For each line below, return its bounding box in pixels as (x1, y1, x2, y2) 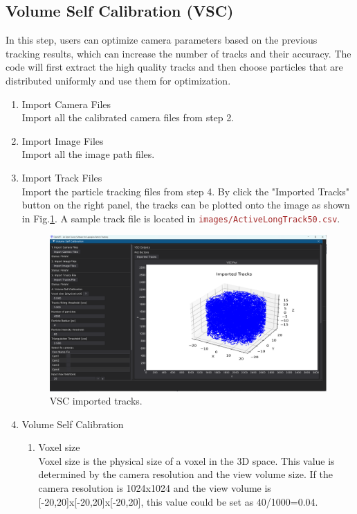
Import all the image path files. (21, 147, 155, 161)
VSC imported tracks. (49, 393, 143, 408)
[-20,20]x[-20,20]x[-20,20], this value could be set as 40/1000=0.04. (38, 494, 318, 508)
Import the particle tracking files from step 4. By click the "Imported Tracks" (21, 184, 349, 198)
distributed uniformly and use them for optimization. (6, 73, 231, 87)
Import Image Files (21, 133, 104, 148)
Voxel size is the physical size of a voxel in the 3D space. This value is (38, 453, 335, 468)
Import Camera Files (21, 96, 111, 111)
